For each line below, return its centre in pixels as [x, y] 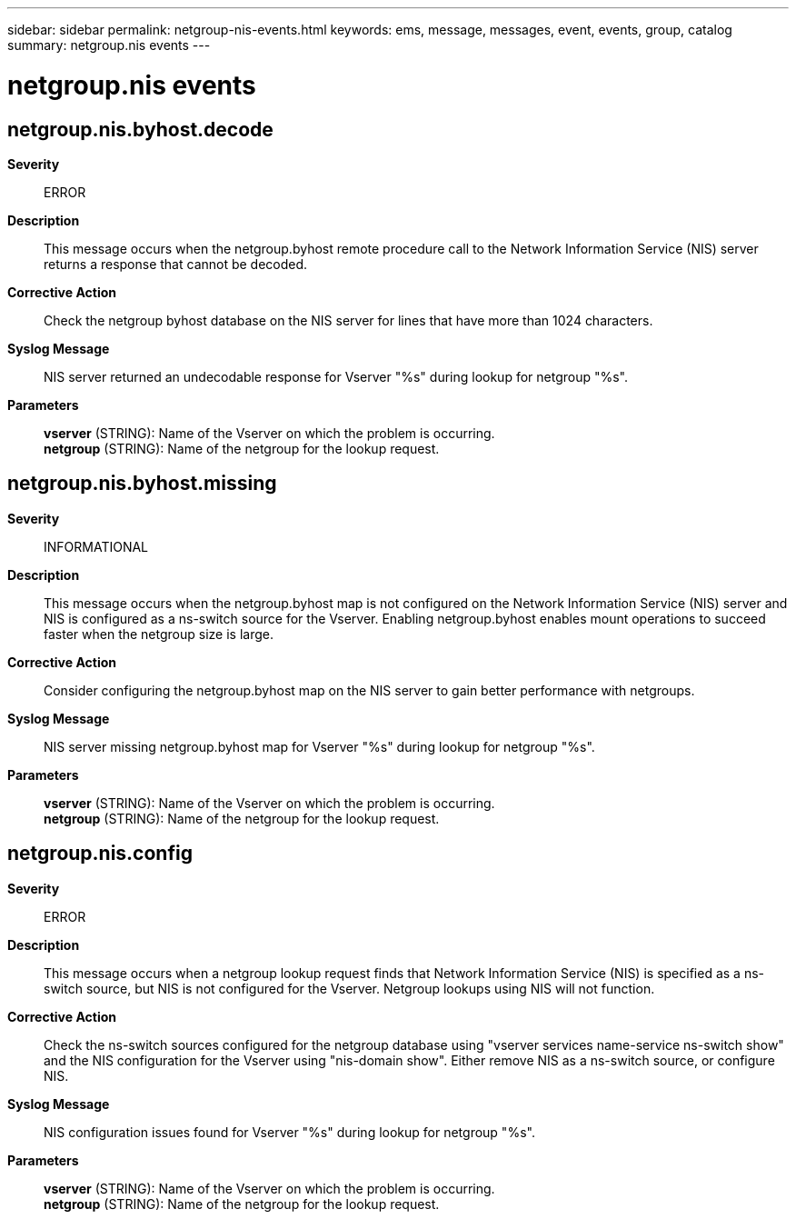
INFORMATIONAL [96, 546]
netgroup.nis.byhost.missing [142, 484]
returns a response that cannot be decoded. [176, 264]
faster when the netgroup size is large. [159, 634]
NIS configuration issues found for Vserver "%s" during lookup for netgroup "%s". [289, 1132]
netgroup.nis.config [100, 854]
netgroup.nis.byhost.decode [140, 129]
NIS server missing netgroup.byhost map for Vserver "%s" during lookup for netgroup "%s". [319, 746]
